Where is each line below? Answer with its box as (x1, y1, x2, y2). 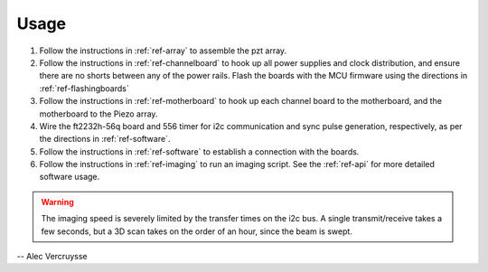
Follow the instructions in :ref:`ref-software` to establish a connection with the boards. (39, 145, 360, 157)
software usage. (39, 172, 100, 183)
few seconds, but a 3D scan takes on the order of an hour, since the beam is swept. (41, 226, 352, 237)
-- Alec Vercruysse (16, 251, 88, 262)
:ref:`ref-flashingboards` (39, 82, 130, 94)
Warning (41, 196, 74, 207)
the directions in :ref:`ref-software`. (39, 134, 171, 145)
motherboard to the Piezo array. (39, 108, 158, 119)
